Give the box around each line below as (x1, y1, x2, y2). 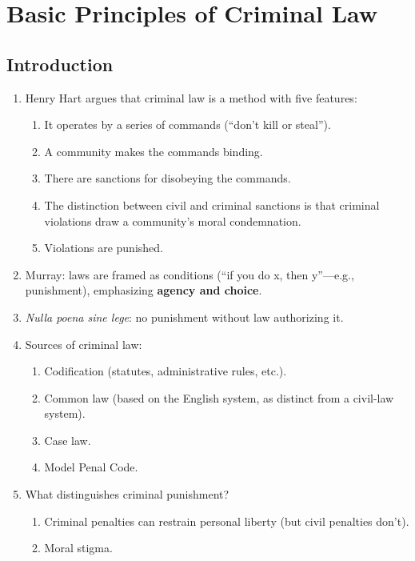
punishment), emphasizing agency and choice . (25, 282, 262, 299)
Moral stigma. (44, 539, 113, 556)
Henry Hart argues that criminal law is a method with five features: (25, 89, 357, 106)
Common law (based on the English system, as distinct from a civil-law (44, 389, 394, 406)
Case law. (44, 431, 91, 448)
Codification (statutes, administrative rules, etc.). (44, 363, 287, 379)
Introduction (6, 51, 114, 76)
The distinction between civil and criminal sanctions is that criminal (44, 196, 380, 213)
